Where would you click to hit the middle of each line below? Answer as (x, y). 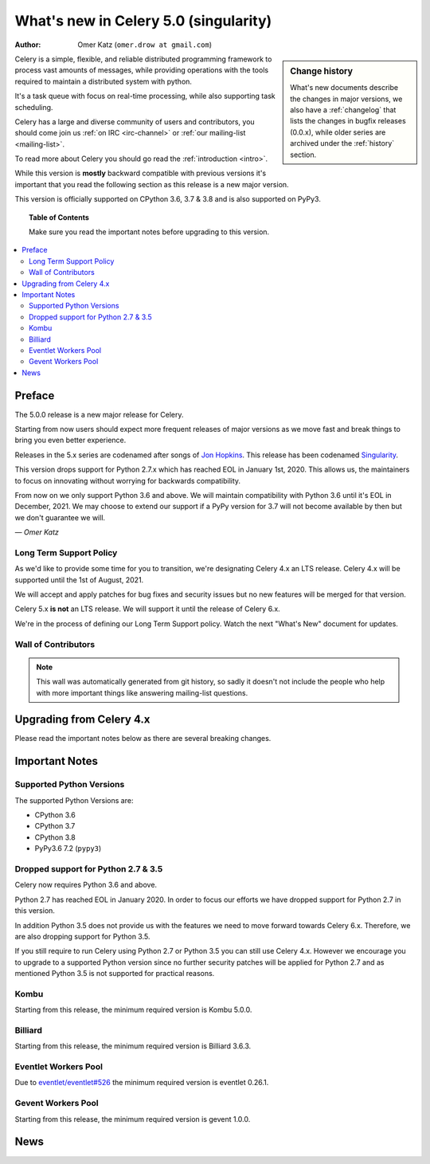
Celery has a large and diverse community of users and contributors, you (135, 121)
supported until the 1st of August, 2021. (79, 580)
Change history (322, 71)
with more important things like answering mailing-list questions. (142, 692)
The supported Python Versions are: (74, 800)
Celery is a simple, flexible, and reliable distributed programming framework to (143, 59)
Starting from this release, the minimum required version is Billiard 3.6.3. (133, 1046)
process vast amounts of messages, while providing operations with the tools (142, 70)
